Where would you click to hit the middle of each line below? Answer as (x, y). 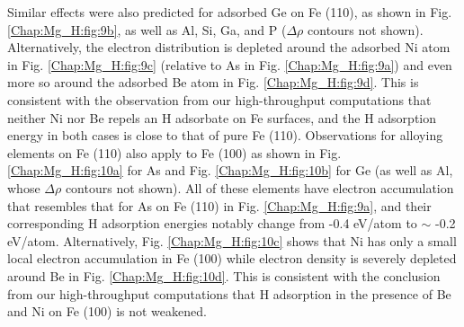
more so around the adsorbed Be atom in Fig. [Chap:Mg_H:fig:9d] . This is (213, 82)
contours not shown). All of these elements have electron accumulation (259, 187)
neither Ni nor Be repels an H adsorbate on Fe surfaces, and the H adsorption (222, 117)
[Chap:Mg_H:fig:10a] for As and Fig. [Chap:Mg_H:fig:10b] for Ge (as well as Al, (230, 170)
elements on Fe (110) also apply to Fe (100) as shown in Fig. (174, 152)
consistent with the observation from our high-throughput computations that (219, 99)
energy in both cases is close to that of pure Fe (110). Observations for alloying (225, 135)
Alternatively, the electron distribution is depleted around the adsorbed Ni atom (229, 47)
